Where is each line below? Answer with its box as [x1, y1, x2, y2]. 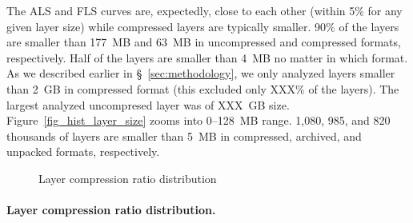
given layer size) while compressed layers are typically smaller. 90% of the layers [6, 18, 399, 34]
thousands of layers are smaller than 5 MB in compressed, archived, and [6, 127, 362, 144]
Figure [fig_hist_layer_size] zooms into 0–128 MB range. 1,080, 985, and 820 [6, 112, 391, 129]
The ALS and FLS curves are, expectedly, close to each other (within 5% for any [6, 2, 403, 18]
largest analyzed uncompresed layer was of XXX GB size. [6, 96, 290, 113]
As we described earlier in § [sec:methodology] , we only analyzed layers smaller [6, 65, 395, 82]
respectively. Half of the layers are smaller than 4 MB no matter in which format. [6, 49, 408, 66]
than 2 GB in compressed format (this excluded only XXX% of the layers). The [6, 80, 399, 97]
